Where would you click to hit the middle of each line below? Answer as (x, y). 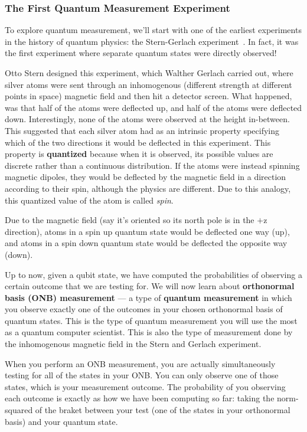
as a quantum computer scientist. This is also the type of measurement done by (149, 332)
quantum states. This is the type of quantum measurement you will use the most (151, 320)
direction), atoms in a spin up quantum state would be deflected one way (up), (147, 231)
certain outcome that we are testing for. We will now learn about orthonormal (150, 286)
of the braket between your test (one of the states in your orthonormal (163, 410)
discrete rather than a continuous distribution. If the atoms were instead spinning (152, 165)
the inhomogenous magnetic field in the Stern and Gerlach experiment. (133, 344)
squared (19, 410)
